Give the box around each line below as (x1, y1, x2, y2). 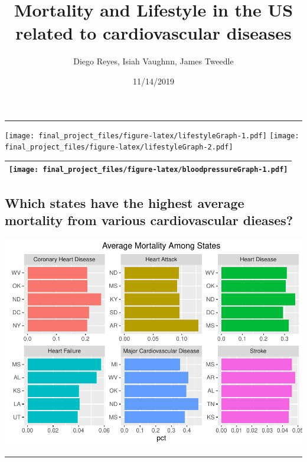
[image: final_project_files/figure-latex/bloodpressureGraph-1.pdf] (9, 165, 288, 174)
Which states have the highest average (5, 193, 244, 212)
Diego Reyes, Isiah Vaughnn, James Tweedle (73, 55, 234, 67)
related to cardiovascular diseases (15, 21, 292, 45)
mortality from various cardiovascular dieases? (5, 211, 293, 229)
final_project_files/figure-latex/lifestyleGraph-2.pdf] (5, 143, 233, 152)
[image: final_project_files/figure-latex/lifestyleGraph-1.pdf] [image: (5, 131, 299, 140)
